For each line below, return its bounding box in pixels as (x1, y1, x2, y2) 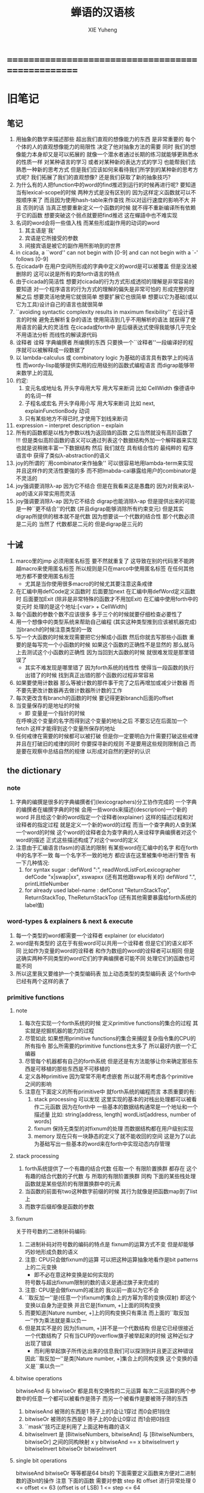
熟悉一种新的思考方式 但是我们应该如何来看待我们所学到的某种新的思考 (15, 166, 193, 173)
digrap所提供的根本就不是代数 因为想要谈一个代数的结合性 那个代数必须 (15, 512, 195, 520)
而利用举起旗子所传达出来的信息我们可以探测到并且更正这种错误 (33, 1347, 194, 1355)
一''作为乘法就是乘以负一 (24, 1317, 87, 1324)
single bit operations (15, 1457, 67, 1464)
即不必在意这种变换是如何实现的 (33, 1271, 114, 1279)
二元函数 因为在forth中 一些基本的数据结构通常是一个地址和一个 (39, 1103, 198, 1110)
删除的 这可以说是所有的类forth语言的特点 (15, 270, 120, 277)
